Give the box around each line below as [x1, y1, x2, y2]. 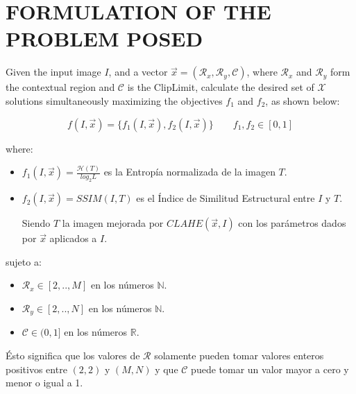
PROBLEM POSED [6, 24, 203, 53]
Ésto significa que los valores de [6, 348, 140, 363]
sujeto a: [6, 254, 42, 268]
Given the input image [6, 65, 101, 79]
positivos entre [6, 361, 67, 376]
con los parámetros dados [238, 216, 346, 230]
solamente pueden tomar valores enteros [154, 348, 324, 363]
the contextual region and [6, 80, 115, 94]
